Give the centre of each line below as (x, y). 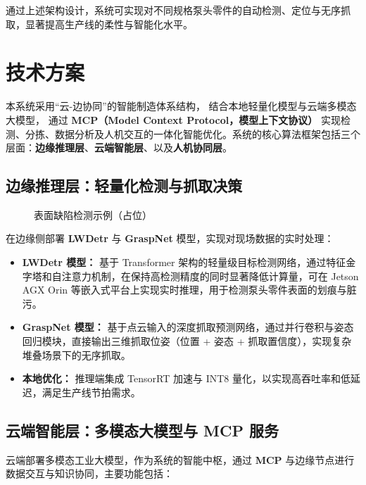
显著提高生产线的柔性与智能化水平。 (109, 24)
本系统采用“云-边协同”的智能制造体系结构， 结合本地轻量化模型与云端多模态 (181, 106)
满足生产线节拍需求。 (91, 392)
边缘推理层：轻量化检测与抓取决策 (124, 185)
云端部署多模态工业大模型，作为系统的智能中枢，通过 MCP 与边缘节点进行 (180, 459)
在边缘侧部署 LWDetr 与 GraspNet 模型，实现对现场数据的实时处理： (170, 238)
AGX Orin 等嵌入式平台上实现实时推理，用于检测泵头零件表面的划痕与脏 (189, 290)
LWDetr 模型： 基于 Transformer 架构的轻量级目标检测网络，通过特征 (184, 262)
